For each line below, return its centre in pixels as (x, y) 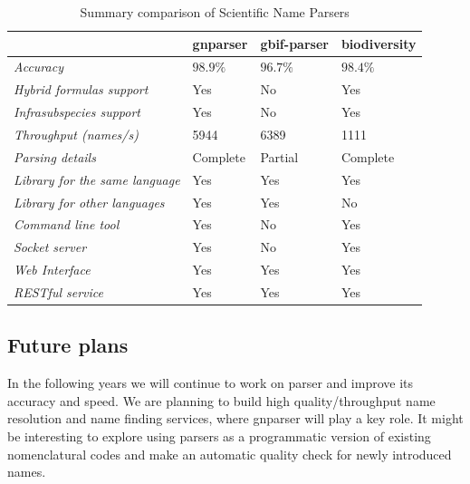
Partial (279, 156)
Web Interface (52, 270)
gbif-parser (294, 43)
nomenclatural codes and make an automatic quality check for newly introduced (230, 454)
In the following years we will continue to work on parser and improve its (211, 383)
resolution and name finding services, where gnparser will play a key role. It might (235, 418)
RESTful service (58, 291)
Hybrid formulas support (81, 89)
